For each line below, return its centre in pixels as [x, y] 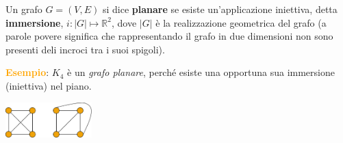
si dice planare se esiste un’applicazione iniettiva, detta [220, 9]
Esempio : [27, 72]
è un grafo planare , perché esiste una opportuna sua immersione [201, 72]
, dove [124, 22]
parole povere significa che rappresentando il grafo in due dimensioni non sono [169, 36]
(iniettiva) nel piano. [49, 85]
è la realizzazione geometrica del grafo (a [241, 22]
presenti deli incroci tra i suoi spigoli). [85, 49]
